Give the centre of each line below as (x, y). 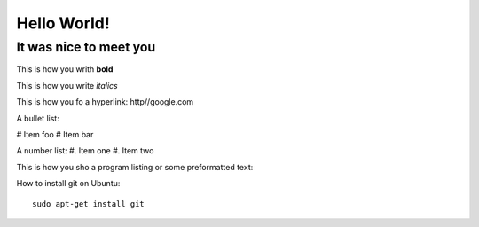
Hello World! (63, 23)
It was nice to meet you (86, 47)
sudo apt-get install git (89, 204)
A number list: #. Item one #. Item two (85, 151)
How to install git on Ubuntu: (68, 184)
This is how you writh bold (65, 69)
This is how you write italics (67, 85)
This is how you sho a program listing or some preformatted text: (135, 167)
